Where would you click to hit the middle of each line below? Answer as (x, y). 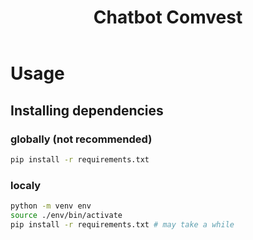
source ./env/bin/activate (66, 215)
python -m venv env (51, 206)
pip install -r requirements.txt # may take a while (122, 224)
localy (26, 185)
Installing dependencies (87, 110)
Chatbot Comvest (168, 17)
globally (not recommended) (81, 139)
